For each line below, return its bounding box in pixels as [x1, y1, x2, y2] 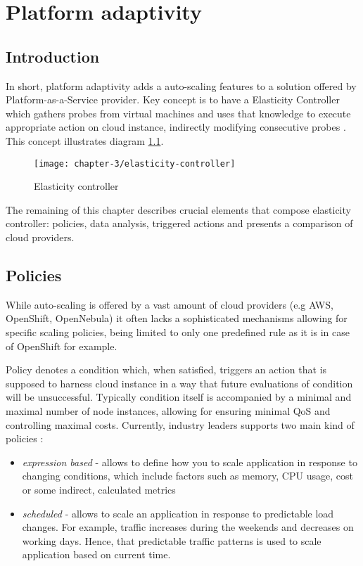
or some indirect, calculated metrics [22, 482, 176, 496]
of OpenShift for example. [6, 338, 117, 353]
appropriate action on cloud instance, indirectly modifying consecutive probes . [6, 120, 346, 134]
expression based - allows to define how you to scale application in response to [22, 454, 357, 469]
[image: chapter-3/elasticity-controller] [34, 158, 236, 169]
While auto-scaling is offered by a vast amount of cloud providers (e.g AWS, [6, 297, 333, 311]
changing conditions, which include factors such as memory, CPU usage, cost [22, 468, 353, 483]
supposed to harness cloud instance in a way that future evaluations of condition [6, 375, 353, 390]
